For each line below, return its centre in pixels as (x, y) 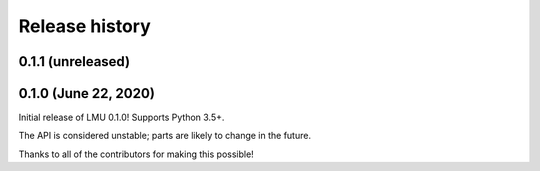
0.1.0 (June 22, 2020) (86, 93)
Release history (85, 26)
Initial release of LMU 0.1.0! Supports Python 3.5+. (121, 117)
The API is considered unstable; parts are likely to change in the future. (165, 136)
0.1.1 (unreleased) (74, 61)
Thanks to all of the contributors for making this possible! (136, 154)
